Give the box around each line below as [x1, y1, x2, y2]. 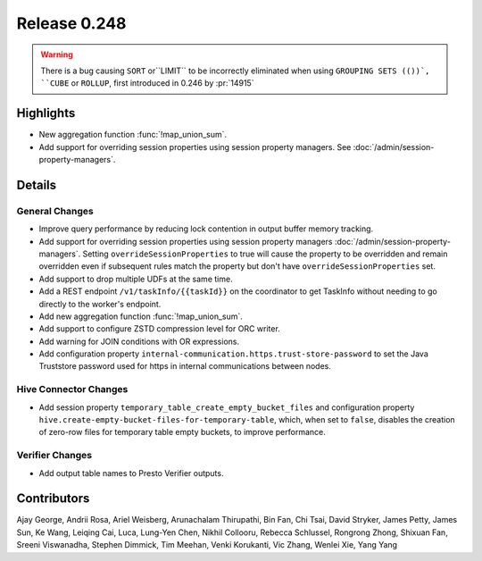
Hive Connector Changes [16, 383, 129, 396]
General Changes [16, 205, 94, 217]
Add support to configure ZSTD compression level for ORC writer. [38, 323, 280, 334]
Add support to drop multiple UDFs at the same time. [38, 273, 233, 284]
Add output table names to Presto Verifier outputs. [38, 467, 224, 478]
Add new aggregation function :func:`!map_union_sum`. [38, 311, 243, 322]
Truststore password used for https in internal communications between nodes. [38, 361, 332, 372]
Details [16, 177, 57, 192]
